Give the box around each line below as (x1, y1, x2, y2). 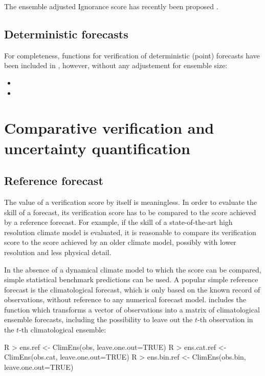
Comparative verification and (4, 117, 214, 138)
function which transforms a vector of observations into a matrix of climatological (4, 304, 260, 315)
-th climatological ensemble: (19, 324, 106, 335)
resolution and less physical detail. (4, 246, 112, 257)
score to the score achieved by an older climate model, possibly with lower (4, 237, 236, 247)
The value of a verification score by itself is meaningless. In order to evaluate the (4, 196, 257, 207)
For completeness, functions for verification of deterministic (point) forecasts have (4, 50, 260, 60)
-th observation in (197, 314, 253, 325)
